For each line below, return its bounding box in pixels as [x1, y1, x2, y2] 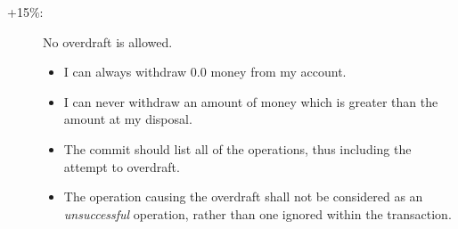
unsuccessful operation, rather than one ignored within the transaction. [63, 204, 452, 223]
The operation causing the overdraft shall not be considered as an [63, 187, 423, 206]
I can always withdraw [63, 62, 187, 81]
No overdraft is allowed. [43, 32, 173, 51]
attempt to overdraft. [63, 157, 180, 176]
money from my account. [210, 62, 347, 81]
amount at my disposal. [63, 110, 192, 128]
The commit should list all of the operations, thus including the [63, 139, 412, 158]
